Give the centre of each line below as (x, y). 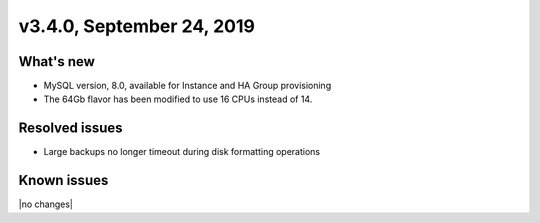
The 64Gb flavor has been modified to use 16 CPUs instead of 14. (178, 99)
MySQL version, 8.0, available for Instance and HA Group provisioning (187, 86)
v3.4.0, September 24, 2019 (136, 26)
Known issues (63, 180)
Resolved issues (71, 128)
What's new (56, 61)
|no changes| (46, 204)
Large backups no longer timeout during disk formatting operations (181, 152)
